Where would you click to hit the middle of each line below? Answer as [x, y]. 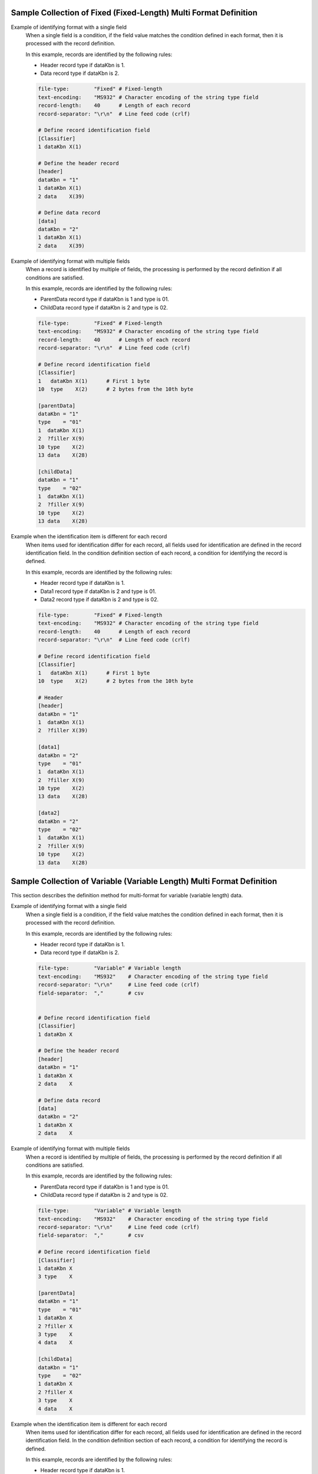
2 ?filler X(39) [63, 731]
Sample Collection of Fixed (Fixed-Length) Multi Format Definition [134, 13]
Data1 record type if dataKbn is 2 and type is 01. [98, 591]
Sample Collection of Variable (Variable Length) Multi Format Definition [144, 881]
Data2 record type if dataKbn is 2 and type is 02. [100, 599]
